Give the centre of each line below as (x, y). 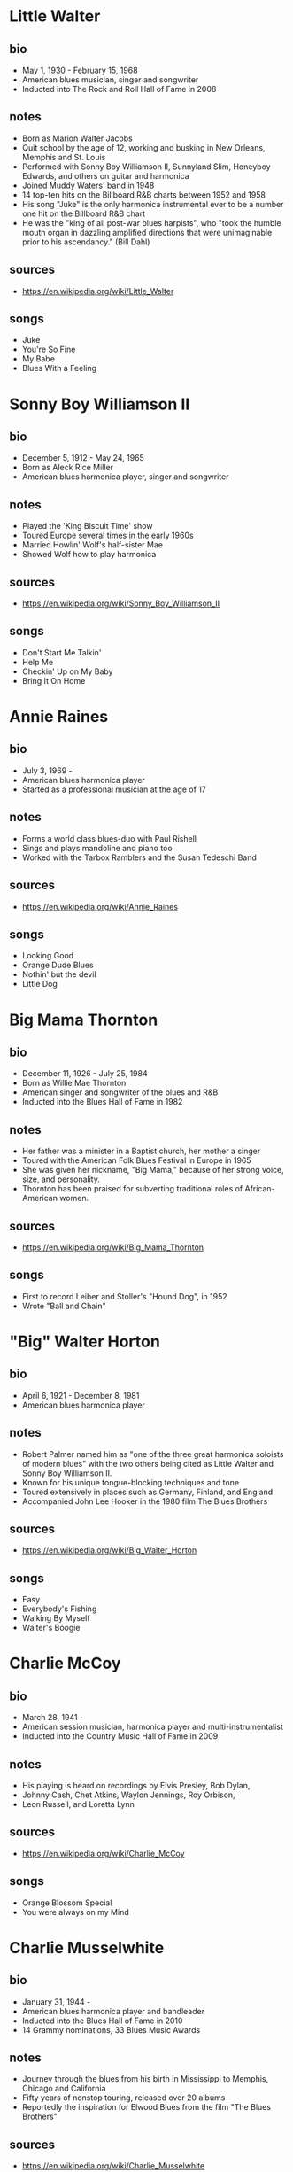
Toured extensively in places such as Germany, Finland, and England (147, 1492)
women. (74, 1198)
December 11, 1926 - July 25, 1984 (85, 1074)
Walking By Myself (56, 1618)
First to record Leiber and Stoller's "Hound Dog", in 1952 (124, 1296)
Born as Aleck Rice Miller (67, 468)
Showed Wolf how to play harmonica (89, 555)
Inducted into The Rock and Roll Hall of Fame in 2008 (119, 89)
